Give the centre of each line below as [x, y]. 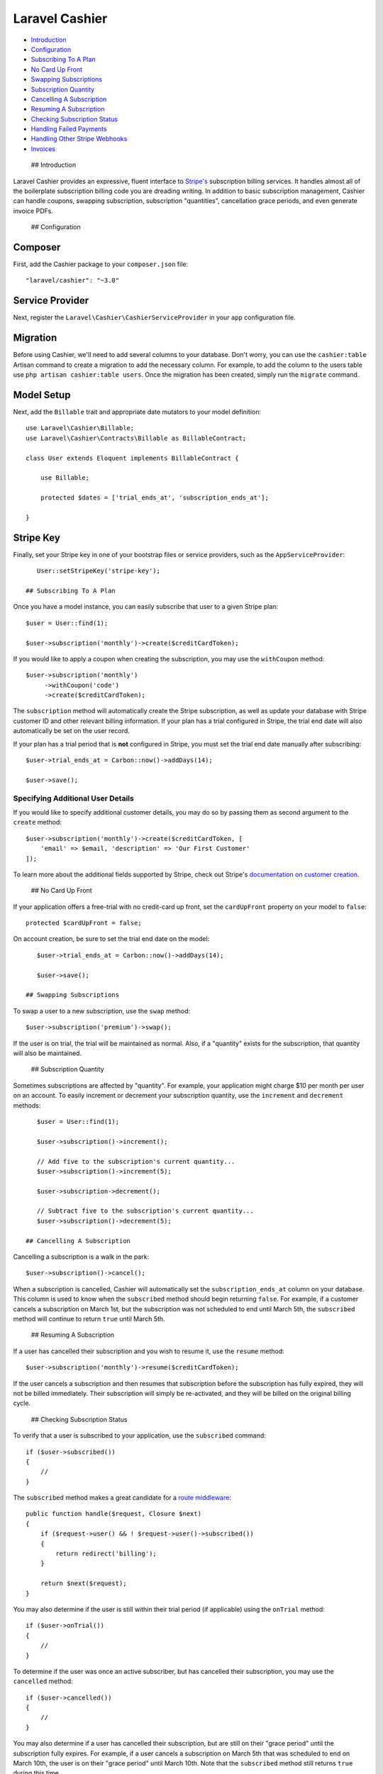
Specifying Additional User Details [73, 798]
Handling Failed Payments [69, 129]
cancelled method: [43, 1681]
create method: [37, 822]
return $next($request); [83, 1583]
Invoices [43, 148]
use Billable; [65, 478]
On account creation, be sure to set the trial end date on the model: [111, 939]
